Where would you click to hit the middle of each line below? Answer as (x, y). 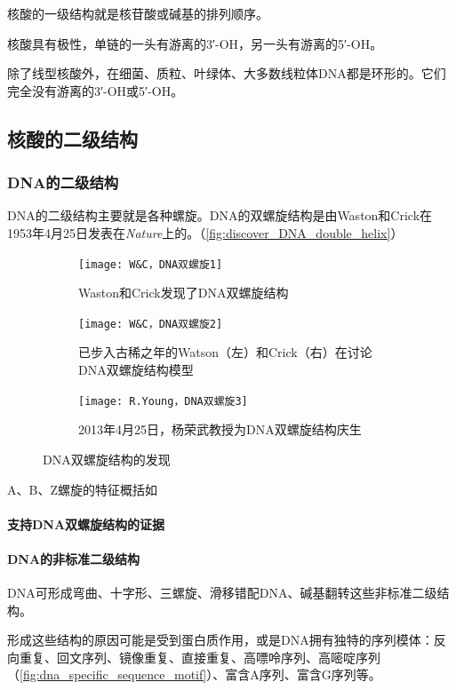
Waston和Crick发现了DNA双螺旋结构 (184, 293)
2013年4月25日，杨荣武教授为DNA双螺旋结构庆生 (220, 429)
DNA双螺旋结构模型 (136, 370)
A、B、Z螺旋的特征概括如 (82, 489)
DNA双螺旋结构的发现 (107, 459)
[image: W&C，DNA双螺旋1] (151, 264)
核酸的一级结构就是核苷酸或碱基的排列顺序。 (138, 13)
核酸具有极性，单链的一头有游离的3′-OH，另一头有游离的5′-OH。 (195, 43)
